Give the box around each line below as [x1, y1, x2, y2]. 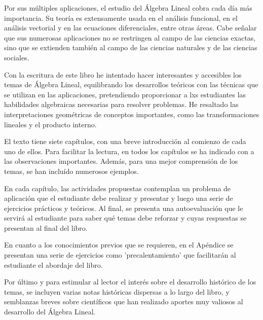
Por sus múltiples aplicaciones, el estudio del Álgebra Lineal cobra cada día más [4, 3, 252, 13]
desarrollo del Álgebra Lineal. [4, 306, 96, 317]
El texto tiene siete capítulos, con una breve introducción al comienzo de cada [4, 136, 246, 147]
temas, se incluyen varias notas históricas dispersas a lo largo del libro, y [4, 286, 230, 297]
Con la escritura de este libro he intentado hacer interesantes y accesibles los [4, 69, 242, 80]
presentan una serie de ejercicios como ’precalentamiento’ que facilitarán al [4, 250, 236, 260]
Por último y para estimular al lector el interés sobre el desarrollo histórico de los [4, 276, 256, 287]
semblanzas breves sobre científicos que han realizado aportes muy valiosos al [4, 296, 243, 307]
